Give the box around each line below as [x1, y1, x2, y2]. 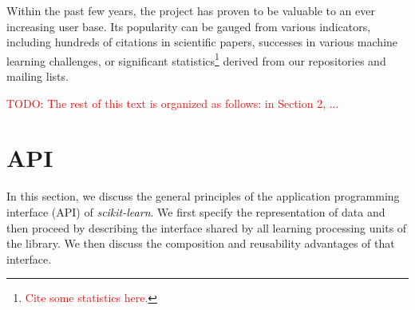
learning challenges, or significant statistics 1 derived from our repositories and [6, 50, 386, 69]
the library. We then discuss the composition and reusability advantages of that [6, 235, 395, 252]
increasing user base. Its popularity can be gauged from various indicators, [6, 18, 371, 34]
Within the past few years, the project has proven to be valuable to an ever [6, 2, 375, 18]
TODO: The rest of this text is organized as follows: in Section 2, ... [6, 94, 339, 111]
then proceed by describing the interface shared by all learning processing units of [6, 219, 407, 236]
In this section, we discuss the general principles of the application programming [6, 188, 400, 205]
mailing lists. [6, 68, 69, 85]
